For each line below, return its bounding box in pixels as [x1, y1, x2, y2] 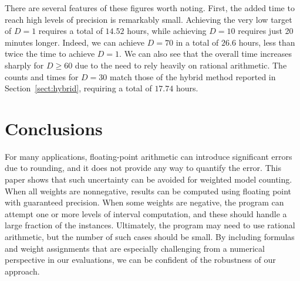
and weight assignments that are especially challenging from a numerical [5, 242, 265, 254]
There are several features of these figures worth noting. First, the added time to [5, 2, 295, 13]
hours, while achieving [127, 25, 207, 37]
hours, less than [238, 36, 295, 48]
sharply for [5, 59, 44, 71]
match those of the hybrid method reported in [109, 70, 276, 83]
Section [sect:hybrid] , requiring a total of [5, 82, 152, 94]
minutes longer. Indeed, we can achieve [5, 36, 145, 48]
